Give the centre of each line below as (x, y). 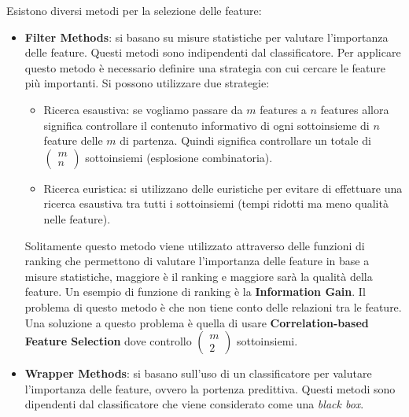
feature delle (73, 140)
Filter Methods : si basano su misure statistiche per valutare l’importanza (206, 37)
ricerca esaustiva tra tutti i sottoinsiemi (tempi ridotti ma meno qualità (216, 203)
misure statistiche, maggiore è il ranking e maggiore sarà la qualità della (199, 276)
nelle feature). (77, 218)
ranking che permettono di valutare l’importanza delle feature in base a (197, 261)
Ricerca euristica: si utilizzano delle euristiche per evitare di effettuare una (223, 188)
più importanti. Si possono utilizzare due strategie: (147, 83)
